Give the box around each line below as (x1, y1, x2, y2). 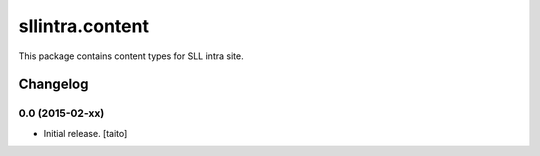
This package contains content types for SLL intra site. (18, 50, 244, 62)
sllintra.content (18, 15, 150, 37)
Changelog (18, 76, 89, 93)
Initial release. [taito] (43, 127, 128, 139)
